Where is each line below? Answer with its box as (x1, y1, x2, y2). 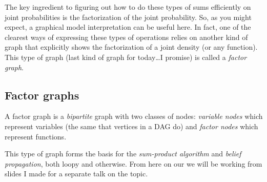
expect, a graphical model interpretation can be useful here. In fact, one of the (5, 22, 251, 32)
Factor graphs (5, 87, 79, 103)
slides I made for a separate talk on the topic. (5, 168, 148, 179)
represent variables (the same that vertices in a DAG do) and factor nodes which (5, 120, 258, 131)
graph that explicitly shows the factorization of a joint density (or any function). (5, 42, 258, 52)
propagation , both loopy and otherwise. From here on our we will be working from (5, 158, 262, 169)
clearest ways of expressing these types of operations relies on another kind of (5, 31, 248, 42)
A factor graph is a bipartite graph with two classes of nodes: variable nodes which (5, 111, 263, 122)
